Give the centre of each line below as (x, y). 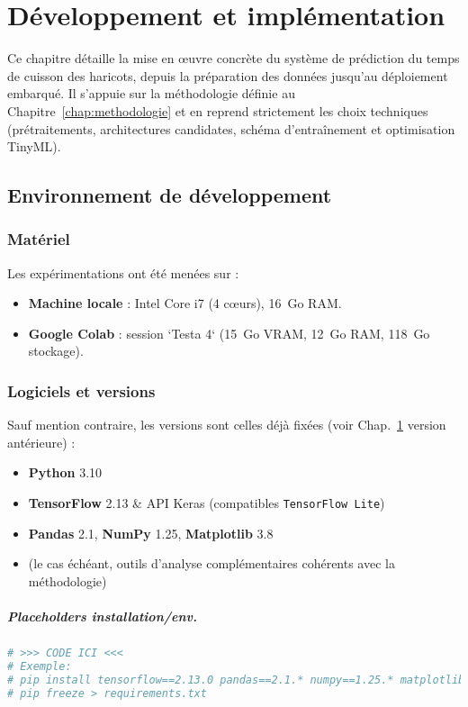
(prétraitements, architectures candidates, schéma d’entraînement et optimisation (231, 128)
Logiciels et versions (81, 390)
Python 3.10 (65, 472)
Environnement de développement (170, 195)
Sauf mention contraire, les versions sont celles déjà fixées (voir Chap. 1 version (227, 425)
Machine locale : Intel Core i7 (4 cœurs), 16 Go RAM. (185, 303)
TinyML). (34, 146)
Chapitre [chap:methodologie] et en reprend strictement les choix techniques (218, 110)
